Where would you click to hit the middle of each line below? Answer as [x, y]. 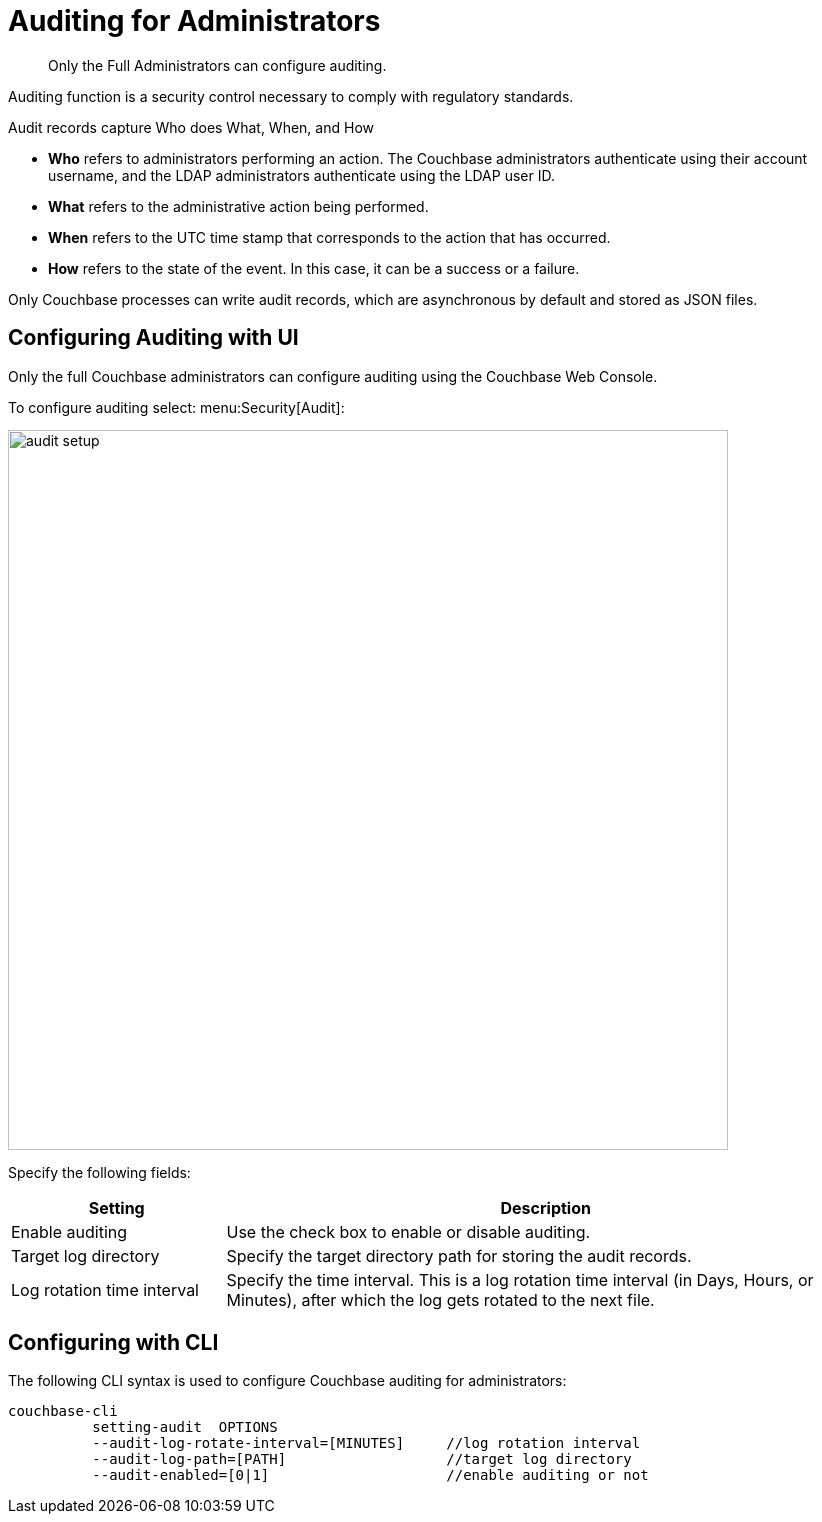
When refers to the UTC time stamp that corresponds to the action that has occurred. [329, 237]
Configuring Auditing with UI [153, 338]
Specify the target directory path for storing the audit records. [459, 1255]
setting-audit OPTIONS [185, 1427]
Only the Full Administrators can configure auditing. [217, 65]
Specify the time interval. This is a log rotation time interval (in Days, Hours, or [520, 1279]
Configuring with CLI [113, 1343]
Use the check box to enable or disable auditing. [408, 1231]
